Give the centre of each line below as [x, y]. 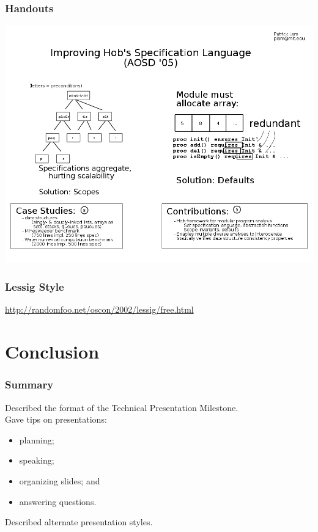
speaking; [37, 460]
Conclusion [52, 352]
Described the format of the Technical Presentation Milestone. [122, 407]
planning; [37, 439]
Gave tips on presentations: [56, 419]
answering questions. [58, 501]
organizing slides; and [60, 481]
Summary [29, 384]
